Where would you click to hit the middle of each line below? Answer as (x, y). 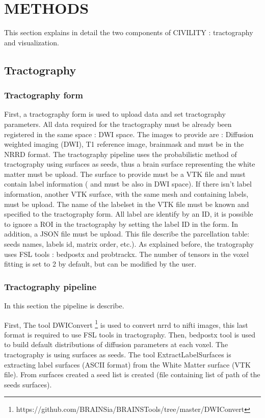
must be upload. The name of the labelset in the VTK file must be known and (127, 204)
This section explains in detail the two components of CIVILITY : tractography (129, 32)
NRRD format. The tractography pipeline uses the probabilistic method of (121, 154)
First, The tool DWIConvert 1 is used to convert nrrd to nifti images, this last (126, 324)
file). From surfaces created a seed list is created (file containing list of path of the (132, 374)
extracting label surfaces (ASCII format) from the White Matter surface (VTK (127, 364)
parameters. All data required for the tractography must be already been (118, 124)
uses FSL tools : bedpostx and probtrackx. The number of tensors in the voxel (127, 254)
